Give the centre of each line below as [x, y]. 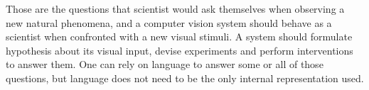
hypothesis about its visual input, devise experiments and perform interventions [180, 50]
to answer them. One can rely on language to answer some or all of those [165, 64]
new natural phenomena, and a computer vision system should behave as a [169, 22]
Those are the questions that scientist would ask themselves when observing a [175, 9]
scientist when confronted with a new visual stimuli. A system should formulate [179, 36]
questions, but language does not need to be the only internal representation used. [185, 78]
